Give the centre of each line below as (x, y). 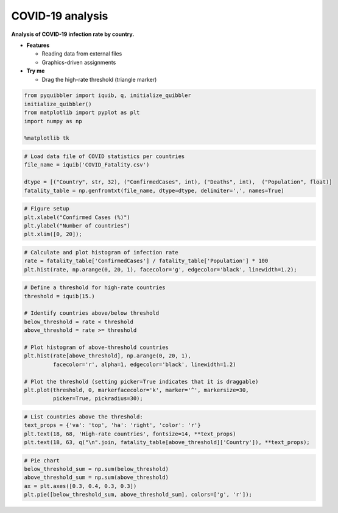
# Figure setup (47, 209)
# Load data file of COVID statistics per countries (104, 156)
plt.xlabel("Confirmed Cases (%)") (77, 217)
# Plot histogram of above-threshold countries (96, 347)
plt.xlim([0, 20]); (53, 234)
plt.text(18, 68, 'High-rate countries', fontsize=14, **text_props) (130, 434)
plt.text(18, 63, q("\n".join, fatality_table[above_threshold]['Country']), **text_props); (167, 443)
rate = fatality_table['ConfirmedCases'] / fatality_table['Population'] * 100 (146, 261)
